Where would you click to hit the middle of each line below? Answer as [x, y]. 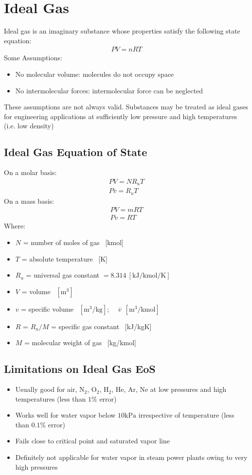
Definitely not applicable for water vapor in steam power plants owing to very [131, 457]
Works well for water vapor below [65, 415]
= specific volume [47, 308]
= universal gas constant [63, 275]
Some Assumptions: [33, 58]
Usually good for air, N [50, 389]
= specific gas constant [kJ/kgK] [101, 326]
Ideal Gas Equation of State [76, 152]
